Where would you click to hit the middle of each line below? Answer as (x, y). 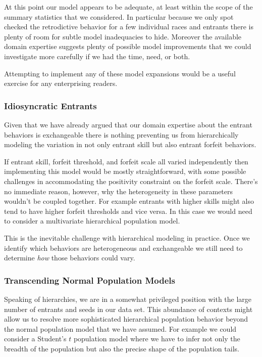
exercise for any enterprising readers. (61, 83)
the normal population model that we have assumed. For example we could (120, 328)
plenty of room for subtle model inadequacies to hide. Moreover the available (123, 36)
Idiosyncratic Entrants (50, 105)
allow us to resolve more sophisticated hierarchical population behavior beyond (126, 319)
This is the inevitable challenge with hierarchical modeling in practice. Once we (127, 237)
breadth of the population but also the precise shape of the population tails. (122, 348)
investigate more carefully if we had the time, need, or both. (97, 56)
